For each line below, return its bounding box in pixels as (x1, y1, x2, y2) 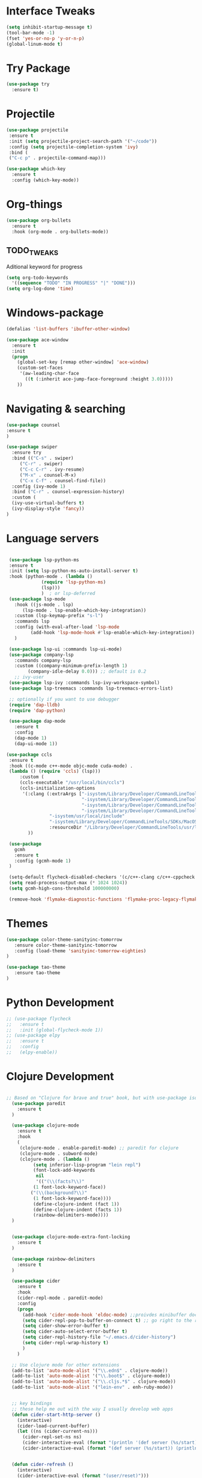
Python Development (6, 996, 114, 1010)
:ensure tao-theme (14, 970, 61, 976)
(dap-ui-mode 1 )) (14, 740, 58, 747)
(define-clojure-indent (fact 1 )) (32, 1201, 120, 1207)
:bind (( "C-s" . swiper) (11, 455, 74, 462)
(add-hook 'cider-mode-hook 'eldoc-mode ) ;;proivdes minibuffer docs (22, 1312, 200, 1318)
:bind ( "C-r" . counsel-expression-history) (11, 489, 125, 495)
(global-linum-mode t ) (6, 41, 63, 47)
